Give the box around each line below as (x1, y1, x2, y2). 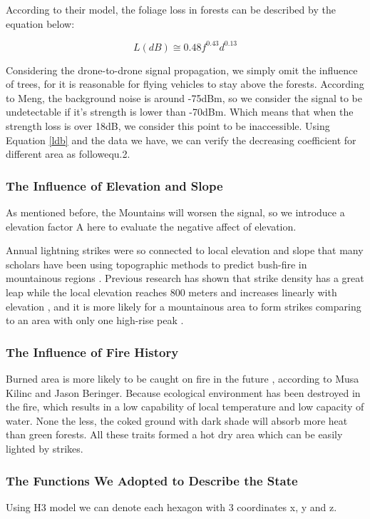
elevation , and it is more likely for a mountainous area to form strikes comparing (6, 298, 361, 313)
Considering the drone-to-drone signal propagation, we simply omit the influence (6, 62, 358, 77)
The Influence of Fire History (6, 343, 179, 361)
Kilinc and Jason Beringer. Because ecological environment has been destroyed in (6, 385, 361, 400)
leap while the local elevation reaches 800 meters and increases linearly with (6, 285, 337, 300)
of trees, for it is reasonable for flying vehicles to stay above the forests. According (6, 76, 364, 91)
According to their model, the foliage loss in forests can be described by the (6, 2, 336, 16)
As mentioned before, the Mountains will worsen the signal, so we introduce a (6, 205, 345, 220)
